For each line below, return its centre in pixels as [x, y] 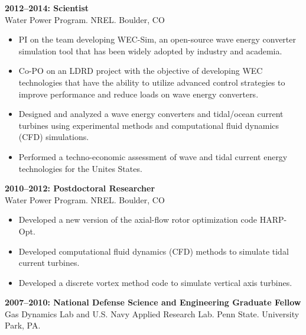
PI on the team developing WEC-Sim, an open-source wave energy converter [157, 39]
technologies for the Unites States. [80, 168]
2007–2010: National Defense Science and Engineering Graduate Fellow [153, 302]
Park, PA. [23, 325]
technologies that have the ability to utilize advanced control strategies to [152, 82]
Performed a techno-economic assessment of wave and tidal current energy [153, 156]
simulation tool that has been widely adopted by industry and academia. [150, 51]
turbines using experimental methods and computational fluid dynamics [149, 125]
